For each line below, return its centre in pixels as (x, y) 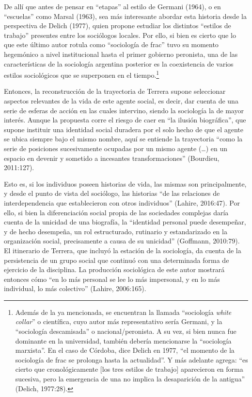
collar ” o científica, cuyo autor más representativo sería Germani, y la (119, 321)
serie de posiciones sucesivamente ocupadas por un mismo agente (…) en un (116, 148)
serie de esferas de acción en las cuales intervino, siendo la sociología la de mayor (124, 110)
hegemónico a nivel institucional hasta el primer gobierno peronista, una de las (121, 54)
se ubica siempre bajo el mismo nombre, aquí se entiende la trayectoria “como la (123, 139)
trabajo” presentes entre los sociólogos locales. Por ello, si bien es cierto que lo (120, 35)
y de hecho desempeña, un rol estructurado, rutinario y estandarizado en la (116, 231)
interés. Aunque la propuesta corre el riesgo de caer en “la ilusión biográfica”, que (125, 120)
